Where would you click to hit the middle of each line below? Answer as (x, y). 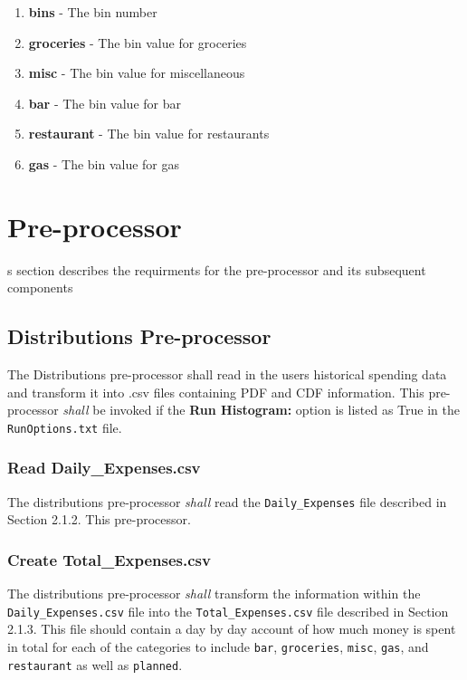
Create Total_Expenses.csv (109, 559)
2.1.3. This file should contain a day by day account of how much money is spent (232, 629)
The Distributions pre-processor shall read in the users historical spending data (227, 374)
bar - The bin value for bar (105, 103)
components (40, 287)
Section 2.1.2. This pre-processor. (99, 519)
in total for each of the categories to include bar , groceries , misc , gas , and (218, 647)
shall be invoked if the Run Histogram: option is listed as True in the (261, 410)
